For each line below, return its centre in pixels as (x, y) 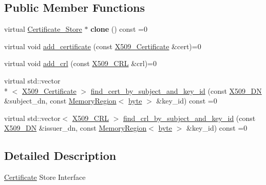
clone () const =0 (119, 29)
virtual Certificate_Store (43, 29)
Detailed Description (60, 156)
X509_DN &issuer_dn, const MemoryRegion (75, 128)
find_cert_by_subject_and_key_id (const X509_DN (176, 90)
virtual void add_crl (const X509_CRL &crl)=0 (80, 63)
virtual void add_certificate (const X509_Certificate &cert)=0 (103, 46)
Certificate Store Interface (45, 177)
